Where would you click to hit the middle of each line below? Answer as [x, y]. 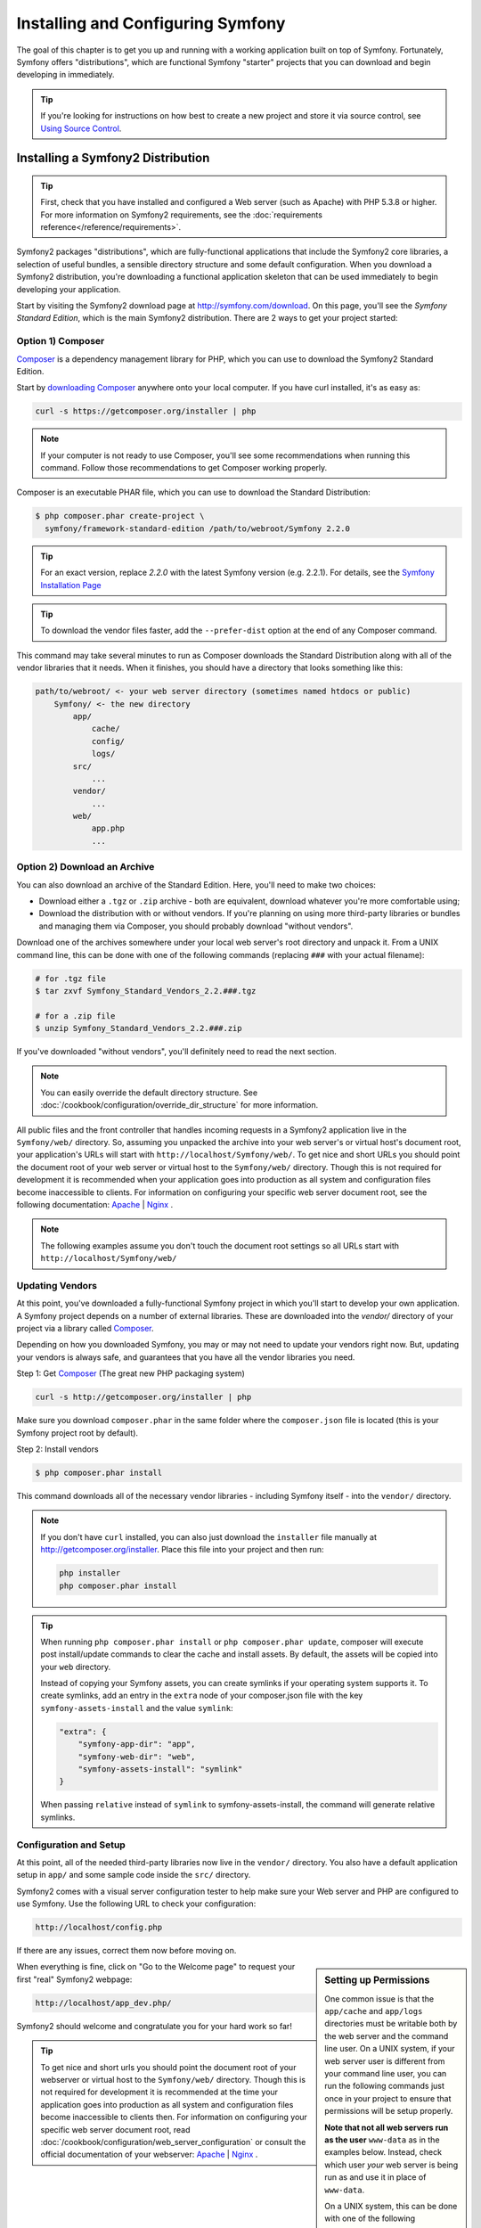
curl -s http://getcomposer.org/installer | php [143, 1397]
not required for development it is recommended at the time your [159, 2092]
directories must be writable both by [391, 2024]
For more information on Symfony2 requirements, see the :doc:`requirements [181, 215]
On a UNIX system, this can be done [391, 2206]
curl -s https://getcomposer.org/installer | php [146, 411]
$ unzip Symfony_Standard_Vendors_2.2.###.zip [139, 1028]
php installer [90, 1573]
